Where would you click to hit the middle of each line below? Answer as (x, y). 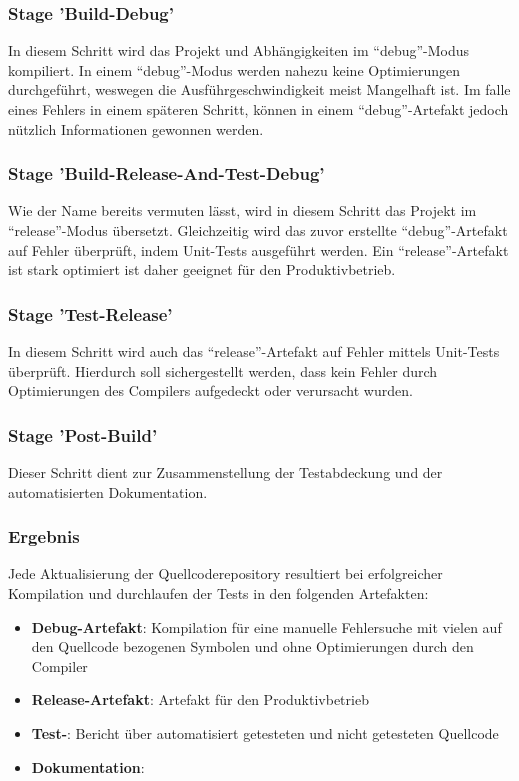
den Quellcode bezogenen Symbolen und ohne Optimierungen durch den (252, 646)
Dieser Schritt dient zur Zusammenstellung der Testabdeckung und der (225, 472)
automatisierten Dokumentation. (108, 491)
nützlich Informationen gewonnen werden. (136, 128)
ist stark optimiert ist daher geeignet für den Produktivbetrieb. (202, 269)
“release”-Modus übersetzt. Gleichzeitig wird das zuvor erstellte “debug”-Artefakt (258, 230)
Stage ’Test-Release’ (90, 313)
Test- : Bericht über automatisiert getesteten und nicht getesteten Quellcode (265, 732)
